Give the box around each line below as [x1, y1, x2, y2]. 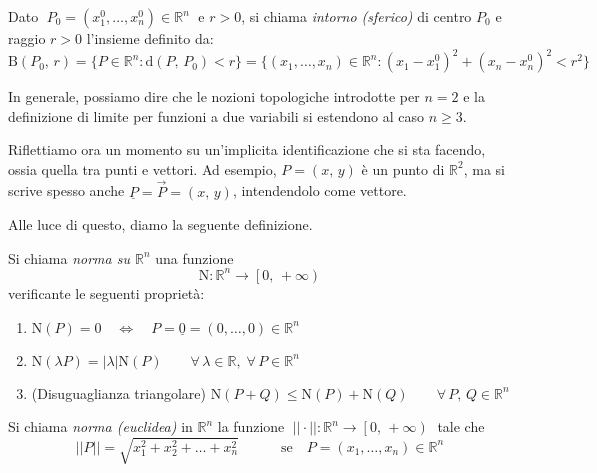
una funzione [155, 247, 234, 268]
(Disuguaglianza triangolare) [31, 382, 207, 403]
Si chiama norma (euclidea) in [8, 416, 193, 437]
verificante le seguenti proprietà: [8, 282, 205, 303]
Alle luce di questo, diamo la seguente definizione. [8, 214, 313, 235]
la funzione [217, 416, 285, 437]
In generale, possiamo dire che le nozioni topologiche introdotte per [8, 86, 420, 107]
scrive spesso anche [8, 180, 125, 201]
